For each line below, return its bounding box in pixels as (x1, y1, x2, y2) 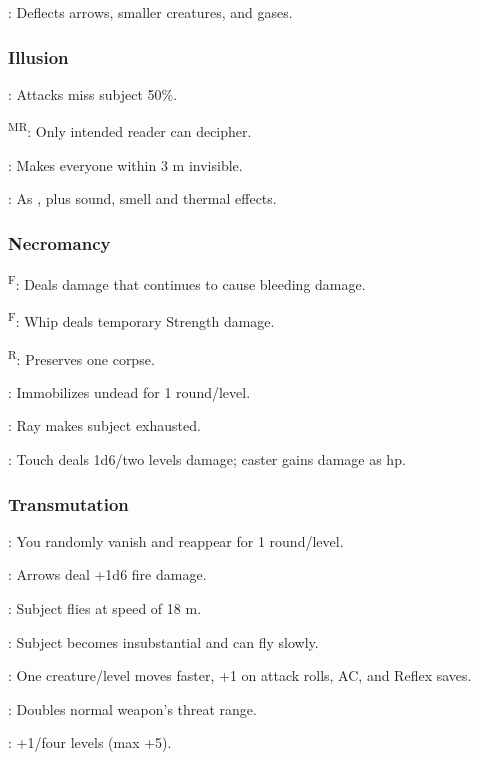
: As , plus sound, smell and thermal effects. (8, 188, 277, 209)
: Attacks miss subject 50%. (8, 83, 178, 104)
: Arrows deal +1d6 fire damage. (8, 564, 207, 585)
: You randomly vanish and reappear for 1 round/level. (8, 530, 344, 551)
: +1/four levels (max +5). (8, 732, 172, 753)
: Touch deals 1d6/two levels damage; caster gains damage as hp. (8, 449, 406, 469)
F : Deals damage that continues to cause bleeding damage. (8, 271, 366, 294)
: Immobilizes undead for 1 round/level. (8, 381, 251, 402)
